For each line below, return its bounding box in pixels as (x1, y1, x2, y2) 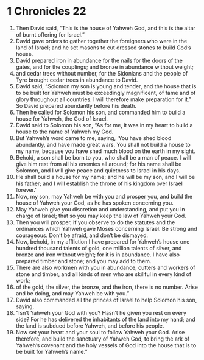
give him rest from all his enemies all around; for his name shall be (15, 160, 182, 168)
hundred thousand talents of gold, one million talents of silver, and (15, 244, 182, 252)
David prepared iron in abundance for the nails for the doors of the (15, 57, 183, 64)
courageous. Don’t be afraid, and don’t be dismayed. (15, 231, 149, 239)
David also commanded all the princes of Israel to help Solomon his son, (15, 296, 197, 303)
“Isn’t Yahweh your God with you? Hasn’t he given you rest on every (15, 309, 186, 316)
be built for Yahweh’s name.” (15, 348, 88, 355)
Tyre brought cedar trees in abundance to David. (15, 76, 138, 83)
